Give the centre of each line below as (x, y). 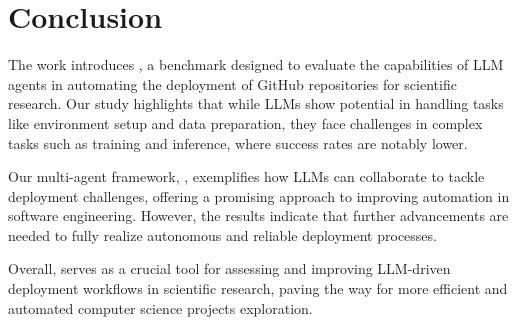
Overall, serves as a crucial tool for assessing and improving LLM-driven (229, 268)
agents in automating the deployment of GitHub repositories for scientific (232, 83)
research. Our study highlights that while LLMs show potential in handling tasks (256, 103)
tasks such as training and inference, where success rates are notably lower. (238, 142)
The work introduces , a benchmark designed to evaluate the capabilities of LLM (256, 64)
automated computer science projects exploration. (160, 307)
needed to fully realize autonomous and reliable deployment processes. (222, 234)
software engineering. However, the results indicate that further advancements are (258, 215)
